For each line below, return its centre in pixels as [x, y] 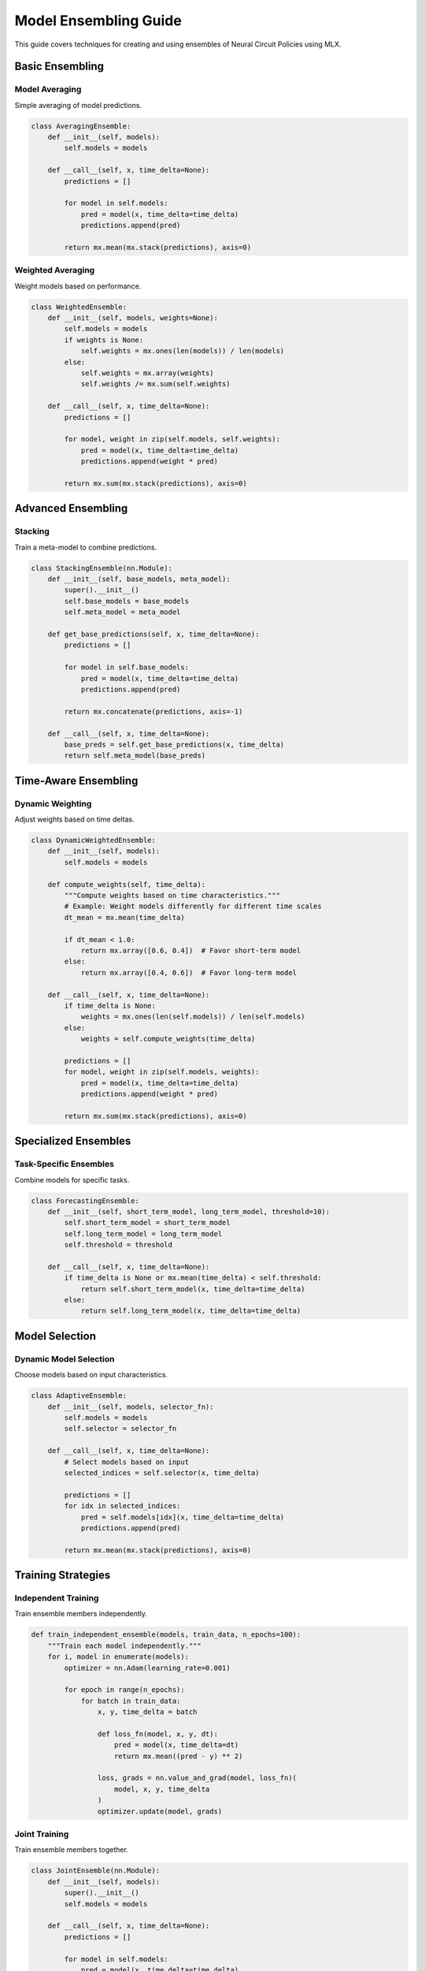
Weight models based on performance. [78, 286]
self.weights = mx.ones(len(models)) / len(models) [183, 351]
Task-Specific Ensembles [64, 1164]
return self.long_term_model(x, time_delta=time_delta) [191, 1311]
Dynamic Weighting [53, 803]
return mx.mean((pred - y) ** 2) [179, 1756]
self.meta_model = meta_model [122, 612]
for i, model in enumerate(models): [118, 1657]
